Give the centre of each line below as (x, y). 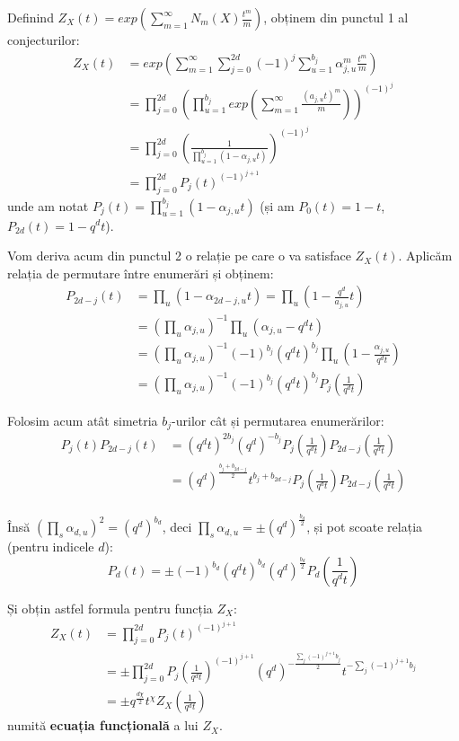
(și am (277, 205)
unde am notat (48, 205)
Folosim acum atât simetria (83, 420)
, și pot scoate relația (365, 527)
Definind (31, 17)
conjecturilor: (44, 40)
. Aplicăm (425, 256)
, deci (177, 527)
